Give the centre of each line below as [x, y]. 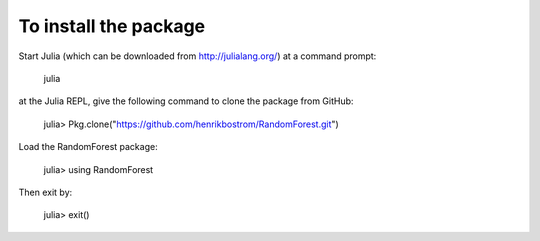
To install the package [112, 26]
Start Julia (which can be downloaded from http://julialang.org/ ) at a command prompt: [197, 56]
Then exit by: [45, 192]
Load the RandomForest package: [88, 147]
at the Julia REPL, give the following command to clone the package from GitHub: [186, 101]
